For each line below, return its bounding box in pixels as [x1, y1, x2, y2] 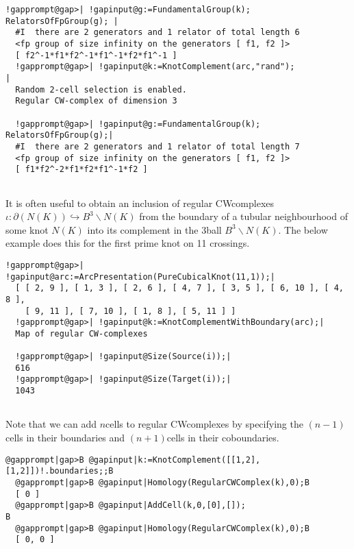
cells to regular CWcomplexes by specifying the [105, 417, 303, 431]
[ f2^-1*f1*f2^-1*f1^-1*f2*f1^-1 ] [15, 50, 177, 60]
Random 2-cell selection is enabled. [15, 84, 187, 95]
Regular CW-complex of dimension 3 [15, 96, 177, 106]
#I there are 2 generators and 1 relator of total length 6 [15, 27, 300, 38]
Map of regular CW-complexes [15, 328, 148, 339]
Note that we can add [5, 417, 97, 431]
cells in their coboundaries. [166, 430, 279, 444]
